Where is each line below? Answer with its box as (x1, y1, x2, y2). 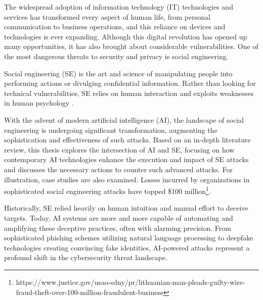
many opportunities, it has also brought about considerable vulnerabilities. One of (4, 41, 258, 52)
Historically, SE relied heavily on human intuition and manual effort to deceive (4, 203, 248, 213)
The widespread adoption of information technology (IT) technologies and (4, 2, 233, 12)
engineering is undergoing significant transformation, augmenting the (4, 124, 217, 135)
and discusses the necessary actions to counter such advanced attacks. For (4, 164, 233, 174)
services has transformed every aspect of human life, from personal (4, 11, 210, 22)
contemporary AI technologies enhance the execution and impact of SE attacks (4, 154, 249, 165)
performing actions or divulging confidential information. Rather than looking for (4, 78, 256, 88)
